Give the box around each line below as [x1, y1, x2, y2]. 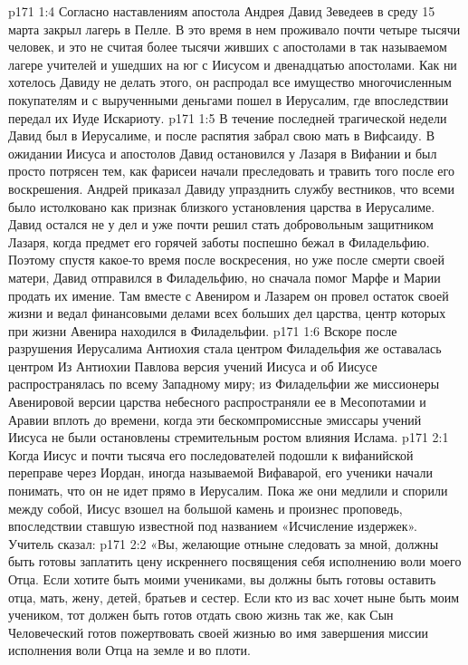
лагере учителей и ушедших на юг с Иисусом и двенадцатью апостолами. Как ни [8, 54, 457, 73]
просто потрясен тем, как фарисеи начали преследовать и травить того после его [8, 161, 454, 180]
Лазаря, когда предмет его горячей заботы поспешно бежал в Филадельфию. [8, 232, 430, 251]
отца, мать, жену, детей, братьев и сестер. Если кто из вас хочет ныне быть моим [8, 587, 460, 606]
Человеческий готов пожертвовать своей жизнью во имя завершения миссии [8, 622, 429, 641]
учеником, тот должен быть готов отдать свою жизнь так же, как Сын [8, 605, 394, 624]
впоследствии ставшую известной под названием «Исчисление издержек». [8, 516, 417, 535]
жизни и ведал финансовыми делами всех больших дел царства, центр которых [8, 304, 446, 323]
